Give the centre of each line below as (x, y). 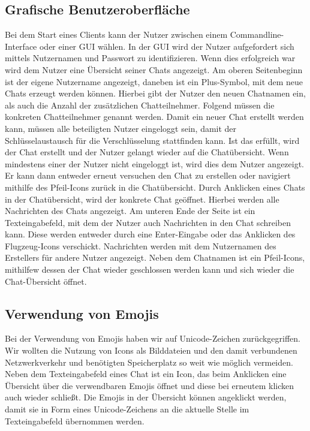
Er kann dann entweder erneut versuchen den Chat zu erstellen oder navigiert (148, 175)
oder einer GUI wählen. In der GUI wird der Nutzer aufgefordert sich (167, 46)
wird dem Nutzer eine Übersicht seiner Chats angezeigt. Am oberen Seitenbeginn (154, 69)
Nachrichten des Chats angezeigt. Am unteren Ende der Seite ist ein (130, 211)
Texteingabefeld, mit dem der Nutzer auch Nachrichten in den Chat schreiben (148, 222)
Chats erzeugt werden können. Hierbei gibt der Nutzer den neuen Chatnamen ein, (155, 93)
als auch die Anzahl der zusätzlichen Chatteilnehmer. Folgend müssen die (140, 105)
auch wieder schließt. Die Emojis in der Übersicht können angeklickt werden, (146, 397)
